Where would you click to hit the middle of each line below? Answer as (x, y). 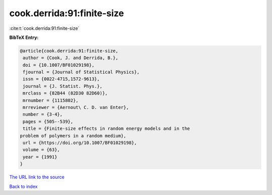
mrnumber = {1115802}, (51, 100)
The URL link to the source (37, 177)
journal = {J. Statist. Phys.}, (63, 86)
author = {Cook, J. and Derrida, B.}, (71, 58)
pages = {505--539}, (48, 121)
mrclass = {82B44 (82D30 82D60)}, (65, 93)
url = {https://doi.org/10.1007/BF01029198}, (80, 143)
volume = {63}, (42, 150)
